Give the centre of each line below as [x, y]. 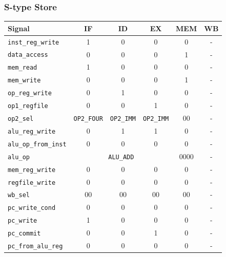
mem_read [23, 68]
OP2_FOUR [88, 119]
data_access [28, 55]
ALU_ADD [121, 157]
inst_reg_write [34, 42]
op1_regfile [28, 106]
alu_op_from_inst [37, 144]
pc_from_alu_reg [35, 247]
